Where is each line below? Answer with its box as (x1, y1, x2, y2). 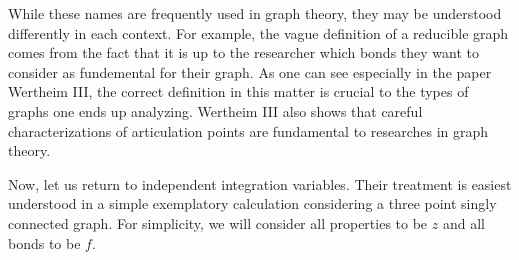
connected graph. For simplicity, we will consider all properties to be (8, 212, 428, 233)
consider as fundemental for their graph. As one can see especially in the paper (8, 61, 492, 82)
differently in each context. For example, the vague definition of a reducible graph (8, 22, 509, 43)
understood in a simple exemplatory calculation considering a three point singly (8, 193, 497, 214)
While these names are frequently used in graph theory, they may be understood (8, 3, 502, 23)
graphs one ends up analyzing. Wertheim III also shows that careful (8, 100, 423, 121)
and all (442, 212, 485, 233)
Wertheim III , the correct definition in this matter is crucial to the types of (8, 81, 469, 102)
